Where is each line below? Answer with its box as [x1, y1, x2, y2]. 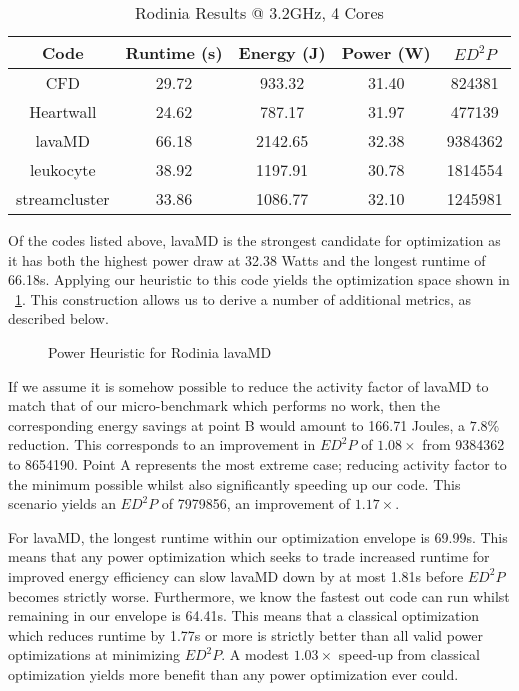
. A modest [221, 644, 289, 665]
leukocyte [29, 158, 96, 181]
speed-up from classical [338, 644, 480, 665]
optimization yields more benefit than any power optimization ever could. [8, 663, 459, 684]
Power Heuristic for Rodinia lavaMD [48, 341, 272, 362]
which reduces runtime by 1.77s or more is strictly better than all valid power [8, 624, 484, 645]
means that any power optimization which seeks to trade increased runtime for [8, 546, 490, 567]
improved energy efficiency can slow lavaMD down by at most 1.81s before [8, 565, 464, 586]
